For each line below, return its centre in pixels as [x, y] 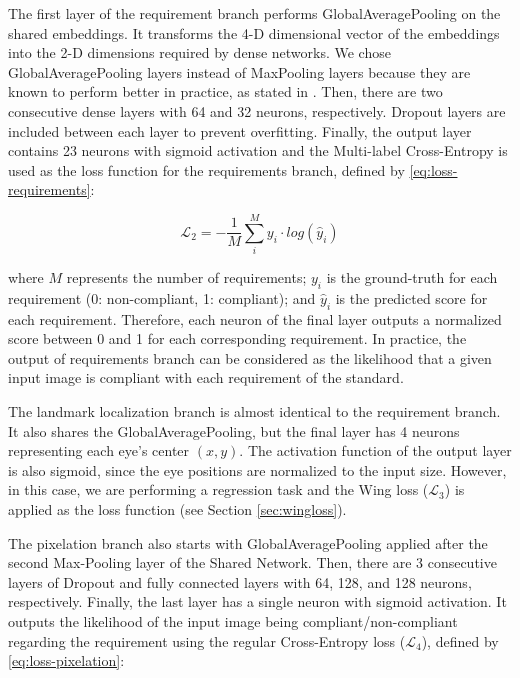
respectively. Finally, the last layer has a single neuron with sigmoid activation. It [257, 601]
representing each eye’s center [99, 450]
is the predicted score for [411, 297]
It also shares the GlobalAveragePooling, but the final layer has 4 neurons [234, 430]
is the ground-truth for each [412, 277]
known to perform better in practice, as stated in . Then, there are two [225, 91]
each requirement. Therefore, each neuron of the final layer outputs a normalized [255, 318]
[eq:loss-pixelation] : [66, 660]
